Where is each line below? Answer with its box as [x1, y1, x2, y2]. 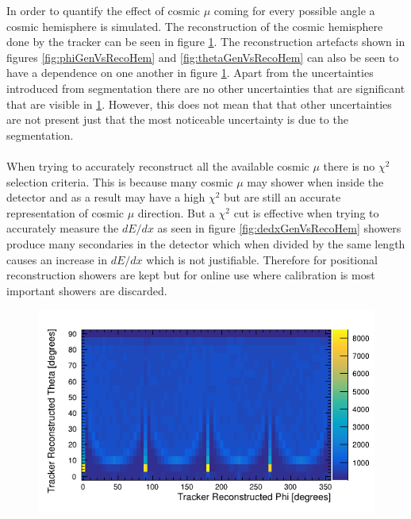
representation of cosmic [6, 204, 124, 221]
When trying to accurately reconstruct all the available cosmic [6, 157, 309, 174]
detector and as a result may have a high [6, 189, 205, 206]
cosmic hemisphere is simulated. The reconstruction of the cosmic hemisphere [6, 17, 383, 34]
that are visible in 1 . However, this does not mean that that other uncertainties [6, 95, 392, 112]
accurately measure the [6, 220, 119, 236]
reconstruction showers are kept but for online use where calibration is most [6, 267, 375, 283]
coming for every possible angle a [213, 2, 375, 18]
